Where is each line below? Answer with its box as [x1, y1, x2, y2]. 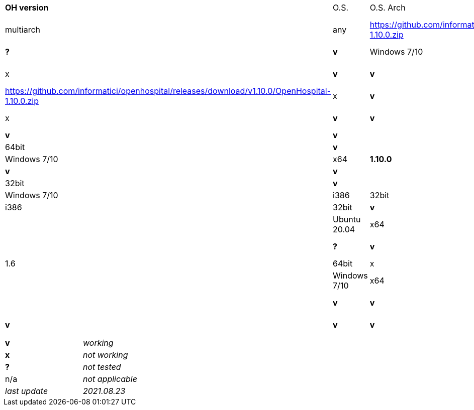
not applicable [83, 374, 137, 384]
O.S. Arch [369, 3, 406, 13]
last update [5, 386, 48, 396]
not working [83, 350, 128, 360]
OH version [5, 3, 49, 13]
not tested [83, 362, 121, 372]
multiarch [5, 25, 41, 35]
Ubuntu [333, 214, 361, 224]
